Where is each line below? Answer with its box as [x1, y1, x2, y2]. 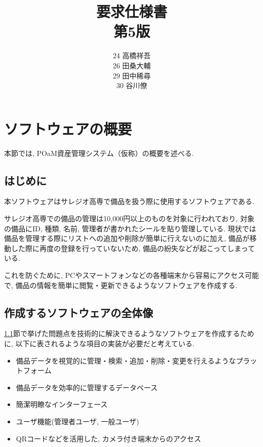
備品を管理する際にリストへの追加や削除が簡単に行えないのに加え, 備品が [4, 233, 250, 243]
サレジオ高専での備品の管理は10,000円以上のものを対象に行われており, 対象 [4, 213, 254, 224]
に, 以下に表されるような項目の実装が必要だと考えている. [4, 338, 195, 348]
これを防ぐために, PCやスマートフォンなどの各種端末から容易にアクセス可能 [4, 269, 259, 280]
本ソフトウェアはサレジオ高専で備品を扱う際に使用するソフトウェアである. [4, 196, 254, 207]
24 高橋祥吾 [112, 50, 151, 61]
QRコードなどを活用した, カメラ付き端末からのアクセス [16, 433, 201, 443]
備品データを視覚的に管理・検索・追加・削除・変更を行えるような [16, 355, 236, 365]
